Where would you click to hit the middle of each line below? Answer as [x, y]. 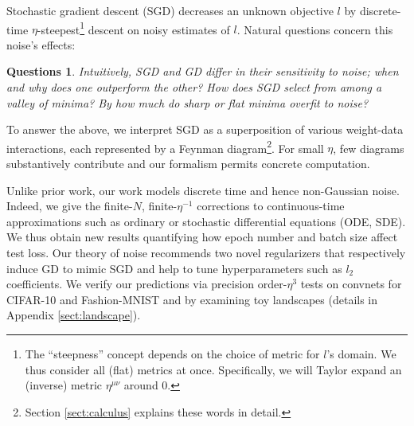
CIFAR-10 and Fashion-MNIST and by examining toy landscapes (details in [192, 299]
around [141, 385]
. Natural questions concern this [315, 29]
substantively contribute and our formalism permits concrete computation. [188, 164]
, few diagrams [369, 148]
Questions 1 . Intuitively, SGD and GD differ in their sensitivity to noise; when [203, 71]
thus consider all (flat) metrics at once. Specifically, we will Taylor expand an [213, 369]
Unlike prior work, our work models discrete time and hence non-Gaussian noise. [203, 190]
